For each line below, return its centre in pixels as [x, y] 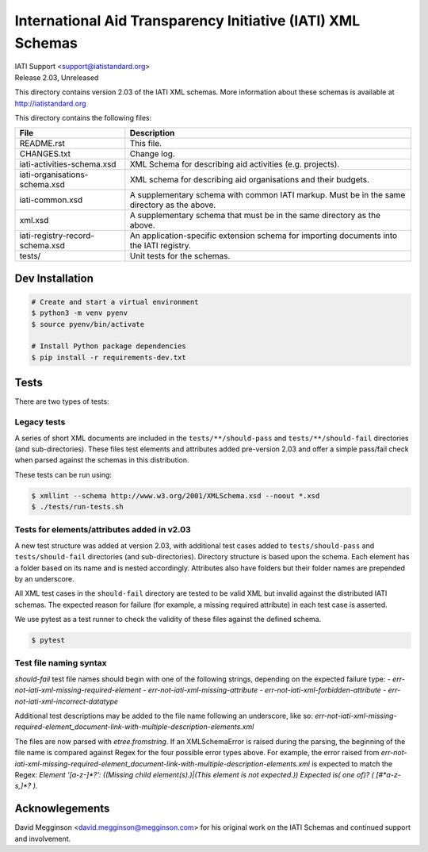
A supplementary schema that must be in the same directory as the [255, 216]
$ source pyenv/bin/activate [88, 324]
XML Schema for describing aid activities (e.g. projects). [235, 164]
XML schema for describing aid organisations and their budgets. [250, 180]
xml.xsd [34, 221]
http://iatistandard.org [50, 103]
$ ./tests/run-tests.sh [78, 507]
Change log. [153, 154]
